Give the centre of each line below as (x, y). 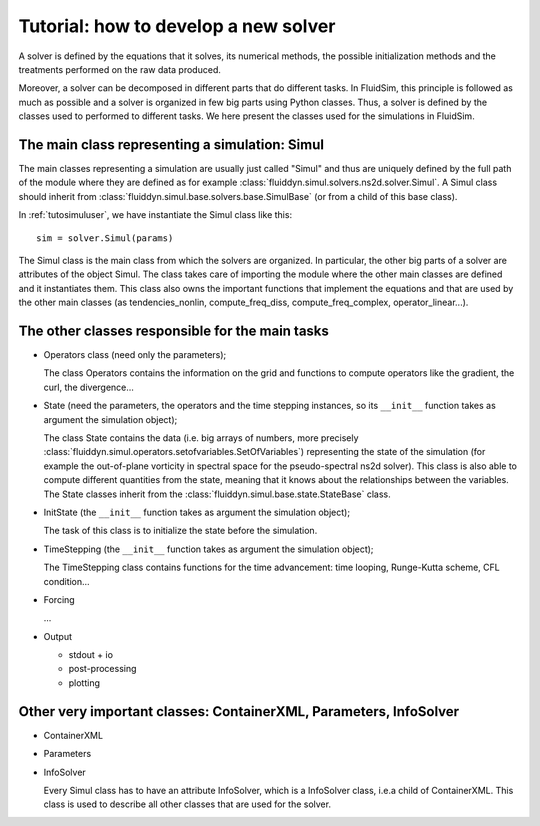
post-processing (102, 669)
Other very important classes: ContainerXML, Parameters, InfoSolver (239, 711)
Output (57, 636)
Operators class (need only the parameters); (135, 355)
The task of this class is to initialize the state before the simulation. (180, 531)
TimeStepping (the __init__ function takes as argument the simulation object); (208, 549)
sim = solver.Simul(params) (105, 238)
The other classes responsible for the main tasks (174, 330)
